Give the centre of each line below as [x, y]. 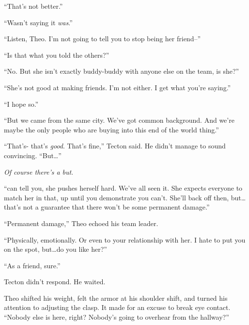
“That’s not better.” [33, 6]
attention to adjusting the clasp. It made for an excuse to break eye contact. [117, 307]
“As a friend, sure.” [32, 265]
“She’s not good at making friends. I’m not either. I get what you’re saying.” [117, 87]
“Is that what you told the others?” [57, 55]
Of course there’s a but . [39, 171]
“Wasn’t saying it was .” [38, 22]
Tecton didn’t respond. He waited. [55, 282]
